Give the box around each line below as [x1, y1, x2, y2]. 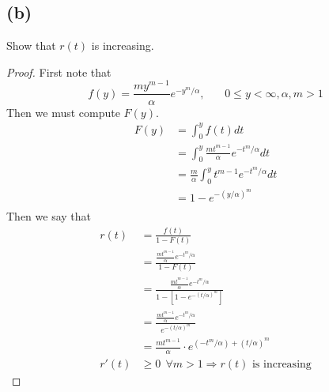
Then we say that [6, 207, 92, 224]
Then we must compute [6, 104, 120, 120]
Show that [6, 37, 56, 54]
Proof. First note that [6, 63, 112, 80]
